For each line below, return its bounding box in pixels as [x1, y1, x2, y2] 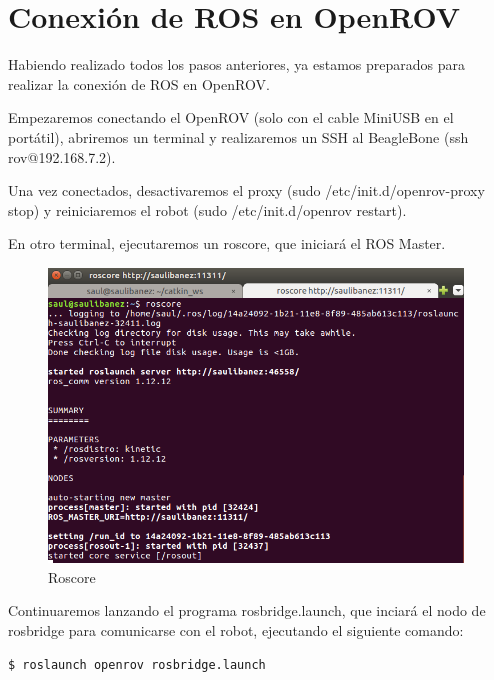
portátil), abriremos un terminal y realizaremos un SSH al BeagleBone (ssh [8, 126, 469, 147]
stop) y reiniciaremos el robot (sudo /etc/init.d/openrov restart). [8, 199, 407, 220]
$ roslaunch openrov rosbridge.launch [8, 657, 266, 672]
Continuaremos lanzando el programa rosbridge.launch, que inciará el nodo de [8, 600, 486, 621]
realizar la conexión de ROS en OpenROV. [8, 73, 270, 94]
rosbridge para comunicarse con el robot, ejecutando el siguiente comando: [8, 620, 464, 641]
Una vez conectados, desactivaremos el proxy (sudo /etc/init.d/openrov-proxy [8, 180, 485, 201]
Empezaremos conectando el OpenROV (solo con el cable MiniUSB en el [8, 107, 454, 128]
